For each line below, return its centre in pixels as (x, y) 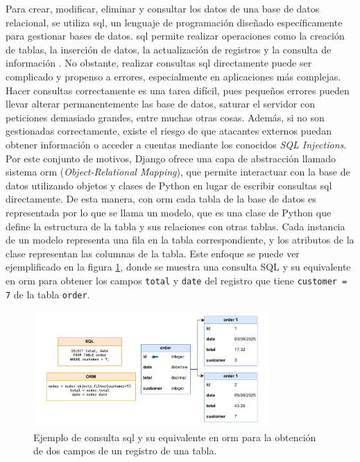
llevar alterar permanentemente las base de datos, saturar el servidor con (160, 104)
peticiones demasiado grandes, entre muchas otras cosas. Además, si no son (165, 117)
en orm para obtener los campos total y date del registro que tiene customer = (177, 280)
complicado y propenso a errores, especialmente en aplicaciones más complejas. (173, 76)
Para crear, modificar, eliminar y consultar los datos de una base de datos (163, 8)
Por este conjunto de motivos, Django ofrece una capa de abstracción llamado (171, 158)
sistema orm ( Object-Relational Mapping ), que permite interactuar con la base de (178, 172)
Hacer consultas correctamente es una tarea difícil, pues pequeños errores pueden (178, 90)
